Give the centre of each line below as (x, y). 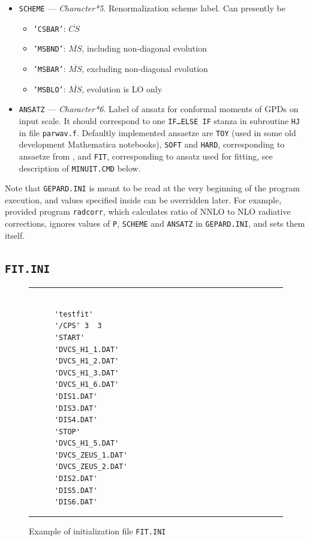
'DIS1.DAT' (76, 396)
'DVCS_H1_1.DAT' (87, 349)
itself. (15, 235)
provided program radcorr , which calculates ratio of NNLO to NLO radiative (148, 211)
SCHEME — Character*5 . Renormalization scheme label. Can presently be (152, 8)
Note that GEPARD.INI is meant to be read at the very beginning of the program (152, 188)
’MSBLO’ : (49, 88)
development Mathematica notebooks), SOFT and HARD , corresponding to (152, 144)
